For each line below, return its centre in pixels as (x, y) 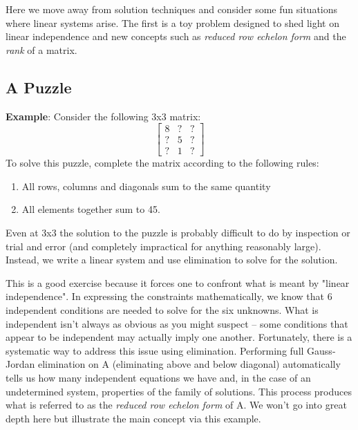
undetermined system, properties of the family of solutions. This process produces (179, 391)
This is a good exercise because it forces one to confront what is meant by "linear (178, 282)
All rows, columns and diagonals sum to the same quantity (146, 186)
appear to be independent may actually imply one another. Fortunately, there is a (179, 337)
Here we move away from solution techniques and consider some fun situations (172, 9)
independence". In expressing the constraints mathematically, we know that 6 (169, 296)
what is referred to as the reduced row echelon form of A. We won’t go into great (176, 405)
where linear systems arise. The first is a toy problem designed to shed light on (172, 22)
